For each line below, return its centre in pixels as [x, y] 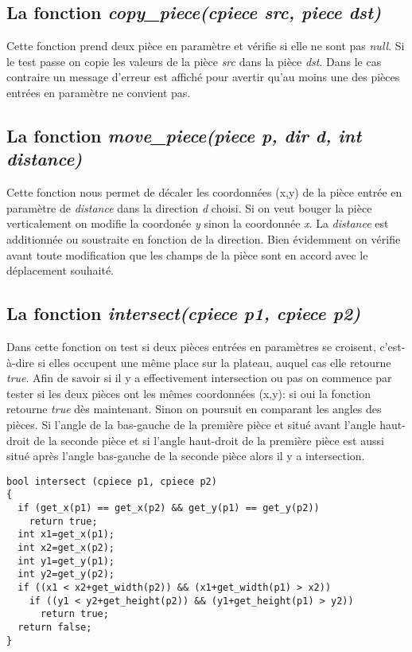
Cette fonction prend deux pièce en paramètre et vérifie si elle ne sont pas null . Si [206, 46]
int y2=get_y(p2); [66, 574]
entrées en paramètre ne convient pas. [99, 92]
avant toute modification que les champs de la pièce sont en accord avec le [187, 254]
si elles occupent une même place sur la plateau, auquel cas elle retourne [214, 362]
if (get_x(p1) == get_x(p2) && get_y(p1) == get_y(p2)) [169, 508]
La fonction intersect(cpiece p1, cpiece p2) [184, 313]
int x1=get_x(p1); [66, 535]
